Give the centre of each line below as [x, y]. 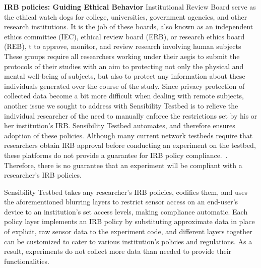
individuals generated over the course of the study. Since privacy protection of [124, 86]
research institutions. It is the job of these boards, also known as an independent [129, 26]
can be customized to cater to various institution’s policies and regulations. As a [128, 241]
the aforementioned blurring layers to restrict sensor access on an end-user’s [121, 202]
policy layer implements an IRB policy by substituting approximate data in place [129, 221]
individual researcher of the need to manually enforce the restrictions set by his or [131, 115]
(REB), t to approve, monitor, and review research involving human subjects [123, 46]
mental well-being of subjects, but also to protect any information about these [125, 76]
